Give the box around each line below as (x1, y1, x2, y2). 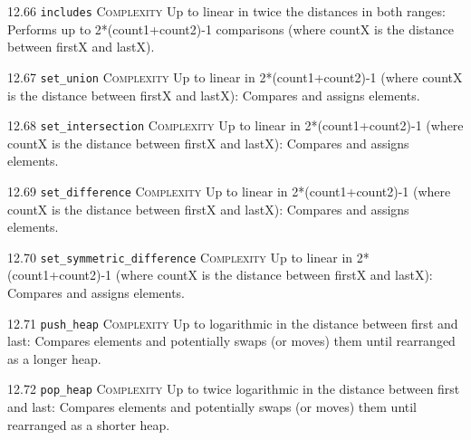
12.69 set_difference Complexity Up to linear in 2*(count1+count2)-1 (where (7, 181, 451, 200)
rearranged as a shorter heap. (7, 415, 170, 434)
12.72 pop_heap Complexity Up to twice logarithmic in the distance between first (7, 379, 460, 398)
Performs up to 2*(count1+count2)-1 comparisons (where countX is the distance (7, 19, 455, 38)
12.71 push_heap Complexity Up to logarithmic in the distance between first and (7, 313, 458, 332)
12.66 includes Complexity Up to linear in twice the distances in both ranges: (7, 2, 446, 20)
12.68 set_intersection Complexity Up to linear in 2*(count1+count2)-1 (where (7, 116, 464, 135)
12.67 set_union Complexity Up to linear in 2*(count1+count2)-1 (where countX (7, 67, 463, 86)
